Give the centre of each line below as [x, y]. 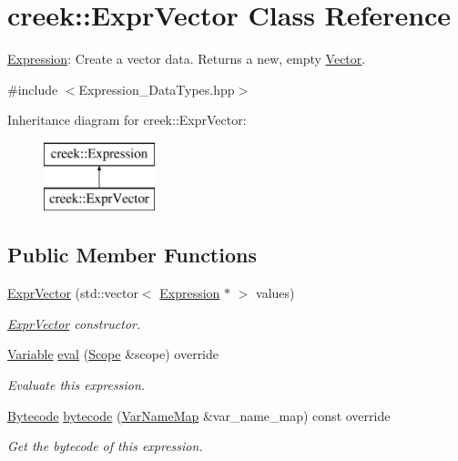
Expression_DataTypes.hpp [157, 89]
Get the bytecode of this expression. [105, 446]
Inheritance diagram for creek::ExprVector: [127, 120]
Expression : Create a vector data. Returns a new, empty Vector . [187, 59]
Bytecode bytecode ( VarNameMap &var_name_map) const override [199, 415]
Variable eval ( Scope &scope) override [113, 354]
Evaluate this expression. [76, 385]
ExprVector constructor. [74, 323]
